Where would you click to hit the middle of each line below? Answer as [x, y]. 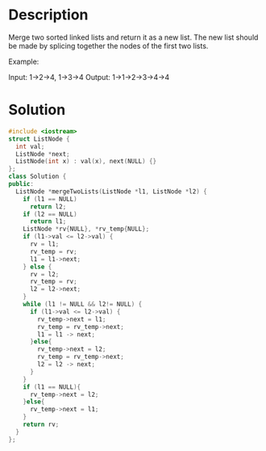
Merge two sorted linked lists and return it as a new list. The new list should [133, 37]
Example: [24, 61]
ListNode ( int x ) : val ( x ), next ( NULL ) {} [86, 162]
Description [48, 15]
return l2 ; [48, 207]
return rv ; [41, 424]
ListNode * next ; [43, 154]
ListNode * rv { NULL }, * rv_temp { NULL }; [86, 229]
